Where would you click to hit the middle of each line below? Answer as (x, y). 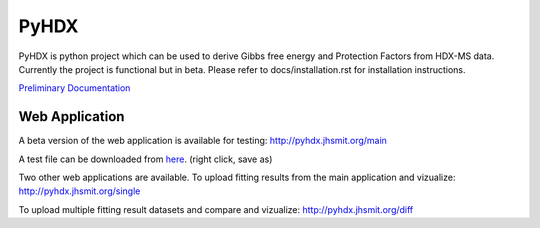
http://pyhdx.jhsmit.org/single (79, 191)
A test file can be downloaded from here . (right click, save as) (145, 159)
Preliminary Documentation (74, 88)
